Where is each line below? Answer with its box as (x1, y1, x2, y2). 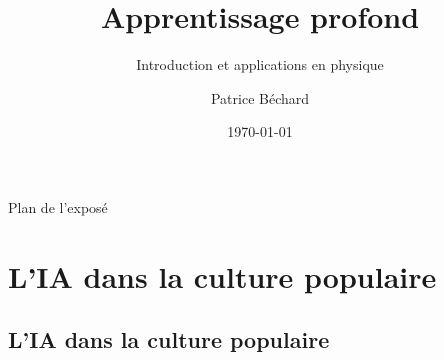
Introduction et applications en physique (136, 54, 384, 75)
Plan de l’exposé (8, 196, 108, 217)
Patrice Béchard (210, 87, 310, 108)
